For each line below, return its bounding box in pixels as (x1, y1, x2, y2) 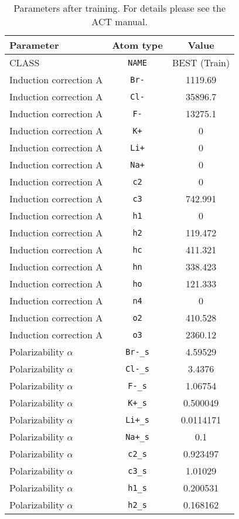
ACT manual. (91, 15, 148, 28)
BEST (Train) (172, 56, 230, 69)
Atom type (112, 38, 163, 52)
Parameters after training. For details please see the (13, 1, 226, 15)
